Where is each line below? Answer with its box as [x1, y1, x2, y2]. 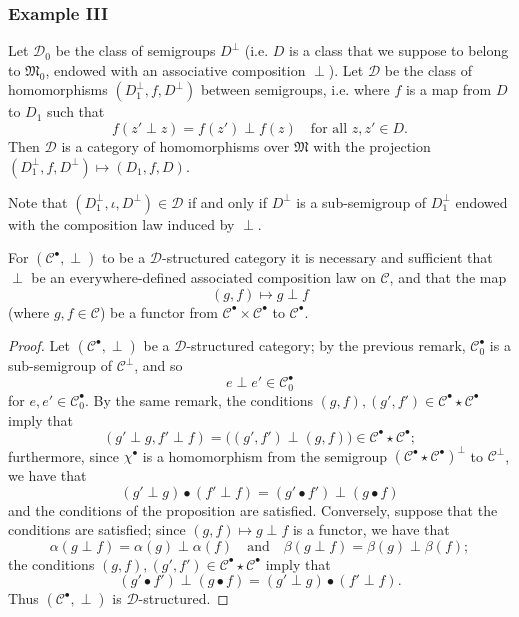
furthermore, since [8, 445, 120, 466]
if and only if [188, 191, 268, 212]
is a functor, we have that [292, 519, 450, 540]
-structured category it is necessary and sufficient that [162, 247, 493, 268]
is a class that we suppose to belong [288, 40, 509, 61]
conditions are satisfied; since [8, 519, 186, 540]
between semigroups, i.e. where [200, 79, 390, 100]
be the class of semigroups [55, 40, 216, 61]
